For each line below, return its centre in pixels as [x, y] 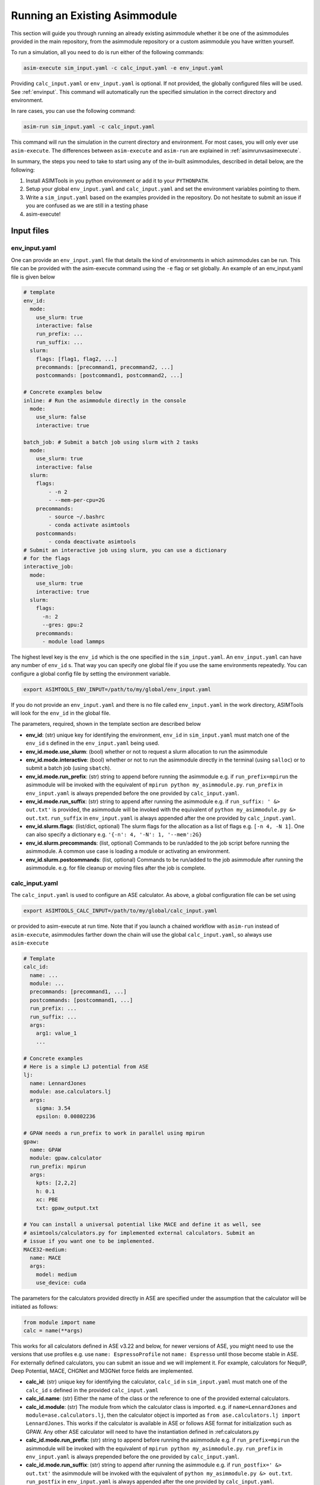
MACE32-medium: [45, 1249]
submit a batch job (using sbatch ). [69, 768]
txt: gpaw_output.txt [67, 1208]
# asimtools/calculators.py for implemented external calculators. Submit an [139, 1233]
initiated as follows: [35, 1306]
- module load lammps [73, 641]
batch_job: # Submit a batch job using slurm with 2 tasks [111, 442]
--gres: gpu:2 [63, 625]
